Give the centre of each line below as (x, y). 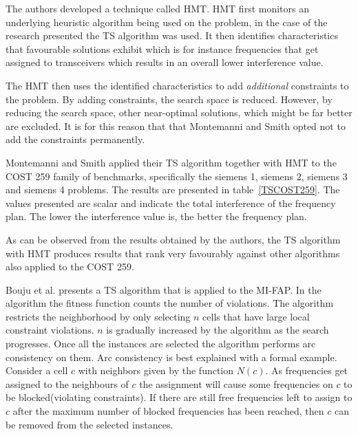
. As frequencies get (307, 370)
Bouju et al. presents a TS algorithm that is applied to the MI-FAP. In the (164, 289)
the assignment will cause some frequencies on (236, 383)
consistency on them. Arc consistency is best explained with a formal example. (171, 357)
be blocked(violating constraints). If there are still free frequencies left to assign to (179, 397)
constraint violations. (50, 330)
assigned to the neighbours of (67, 383)
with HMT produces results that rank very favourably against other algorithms (173, 253)
